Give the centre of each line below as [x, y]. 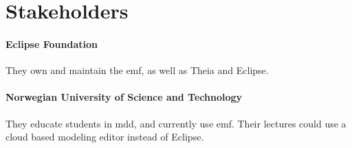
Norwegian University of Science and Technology [124, 97]
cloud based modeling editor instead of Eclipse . [105, 137]
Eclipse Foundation [52, 44]
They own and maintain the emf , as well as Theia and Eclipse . [137, 70]
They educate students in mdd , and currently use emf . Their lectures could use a [176, 123]
